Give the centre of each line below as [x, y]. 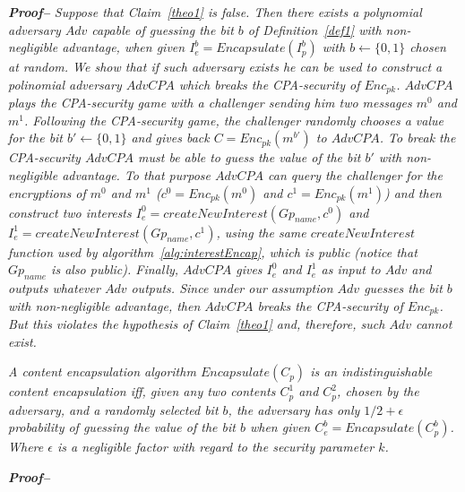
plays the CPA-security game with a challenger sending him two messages [210, 103]
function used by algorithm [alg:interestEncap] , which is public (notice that [213, 251]
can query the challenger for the [355, 175]
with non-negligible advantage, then [104, 305]
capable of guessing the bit [163, 29]
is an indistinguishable [371, 371]
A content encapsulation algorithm [102, 371]
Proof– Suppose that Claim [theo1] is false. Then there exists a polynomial [215, 12]
